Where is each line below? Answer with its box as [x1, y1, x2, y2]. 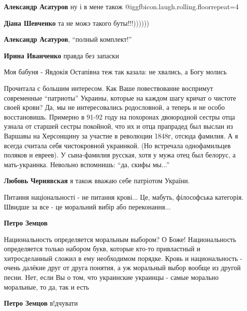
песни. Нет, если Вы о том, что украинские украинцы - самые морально [4, 272, 219, 282]
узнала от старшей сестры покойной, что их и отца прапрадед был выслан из [4, 121, 233, 131]
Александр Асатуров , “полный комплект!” [4, 34, 132, 44]
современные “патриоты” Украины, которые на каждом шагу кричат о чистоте [4, 92, 236, 103]
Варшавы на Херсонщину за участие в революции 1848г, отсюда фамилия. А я [4, 130, 238, 140]
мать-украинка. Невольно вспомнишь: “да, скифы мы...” [4, 159, 170, 169]
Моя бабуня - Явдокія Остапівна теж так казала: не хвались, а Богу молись [4, 67, 227, 77]
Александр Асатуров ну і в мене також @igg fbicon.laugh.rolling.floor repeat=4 [4, 1, 239, 11]
